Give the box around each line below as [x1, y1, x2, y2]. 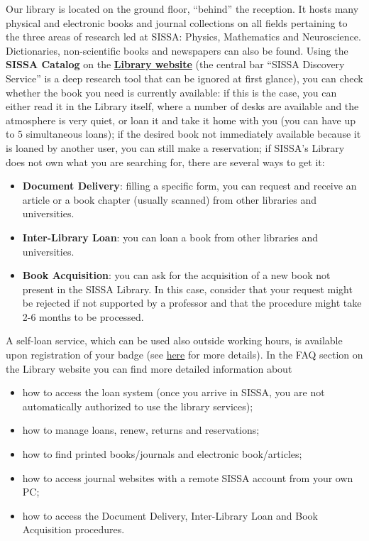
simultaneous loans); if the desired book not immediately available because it [26, 126, 361, 141]
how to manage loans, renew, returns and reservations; [22, 422, 260, 437]
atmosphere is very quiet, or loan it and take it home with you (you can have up [6, 112, 356, 127]
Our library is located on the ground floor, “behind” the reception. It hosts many [6, 1, 359, 16]
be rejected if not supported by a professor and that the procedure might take [22, 295, 362, 310]
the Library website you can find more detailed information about [6, 361, 292, 376]
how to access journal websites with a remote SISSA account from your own [22, 470, 353, 485]
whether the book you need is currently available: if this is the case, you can [6, 84, 337, 99]
